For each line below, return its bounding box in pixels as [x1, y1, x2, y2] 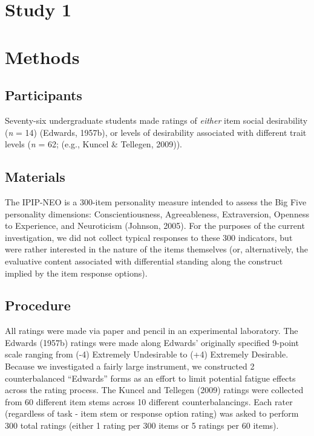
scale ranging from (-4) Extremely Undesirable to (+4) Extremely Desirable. [5, 348, 289, 361]
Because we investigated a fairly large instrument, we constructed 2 [5, 360, 255, 373]
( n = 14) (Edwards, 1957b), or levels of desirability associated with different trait [5, 126, 307, 138]
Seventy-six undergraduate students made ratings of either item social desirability [5, 114, 308, 126]
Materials [5, 167, 65, 186]
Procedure [5, 296, 71, 315]
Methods [5, 44, 80, 69]
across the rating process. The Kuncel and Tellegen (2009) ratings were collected [5, 383, 304, 396]
